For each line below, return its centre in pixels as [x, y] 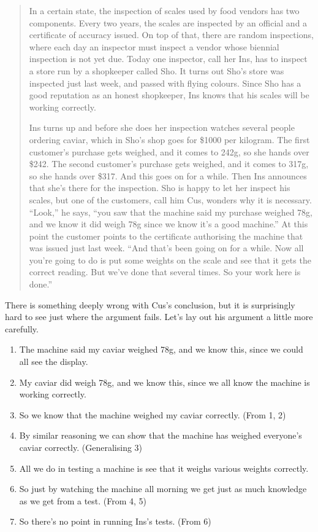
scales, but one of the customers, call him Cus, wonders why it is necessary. [170, 199]
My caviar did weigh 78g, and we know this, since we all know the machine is [165, 382]
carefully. [22, 328]
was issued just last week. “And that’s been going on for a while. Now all [166, 248]
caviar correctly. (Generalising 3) [81, 447]
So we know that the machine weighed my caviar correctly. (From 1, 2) [153, 414]
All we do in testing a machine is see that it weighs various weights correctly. [164, 468]
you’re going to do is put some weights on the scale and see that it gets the [170, 260]
